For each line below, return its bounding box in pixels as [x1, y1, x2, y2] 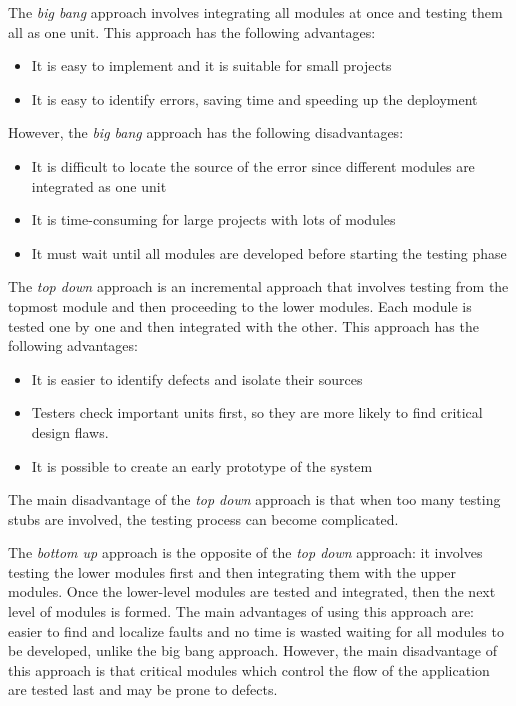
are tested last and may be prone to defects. [8, 679, 278, 700]
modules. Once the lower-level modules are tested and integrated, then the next [8, 581, 496, 602]
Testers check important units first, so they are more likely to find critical [31, 402, 483, 423]
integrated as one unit [31, 175, 167, 196]
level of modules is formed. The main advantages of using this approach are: [8, 601, 474, 622]
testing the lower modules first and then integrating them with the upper [8, 561, 457, 582]
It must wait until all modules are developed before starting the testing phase [31, 242, 507, 263]
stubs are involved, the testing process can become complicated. [8, 508, 399, 529]
